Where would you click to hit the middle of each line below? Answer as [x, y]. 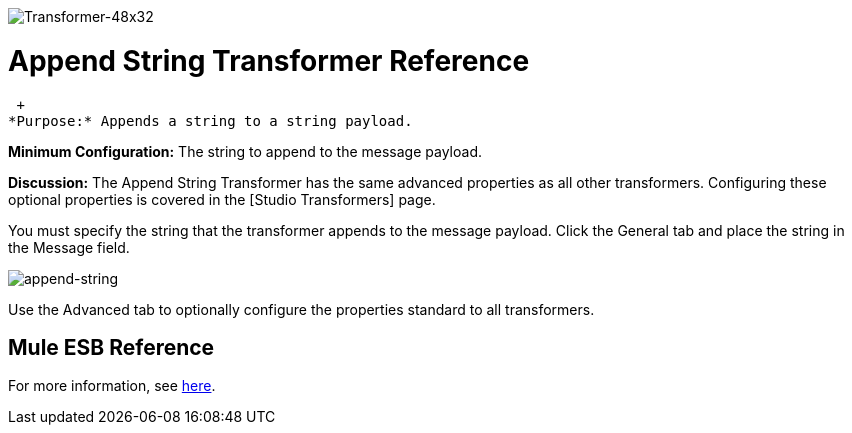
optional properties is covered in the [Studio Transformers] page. [222, 199]
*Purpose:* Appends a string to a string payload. [210, 120]
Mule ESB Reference [111, 347]
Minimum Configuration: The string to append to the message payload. [245, 151]
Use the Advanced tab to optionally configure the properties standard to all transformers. [301, 309]
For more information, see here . [112, 386]
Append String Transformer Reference [269, 60]
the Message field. [69, 247]
